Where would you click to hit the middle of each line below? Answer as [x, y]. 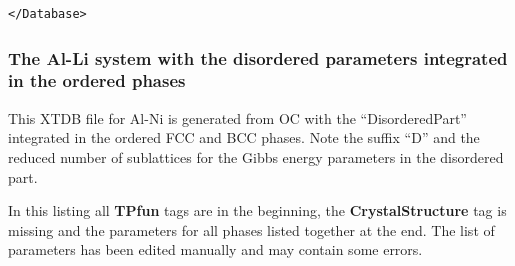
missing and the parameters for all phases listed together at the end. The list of [251, 229]
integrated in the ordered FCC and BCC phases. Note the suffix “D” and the [244, 137]
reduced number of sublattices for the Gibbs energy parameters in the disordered [256, 156]
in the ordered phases [97, 80]
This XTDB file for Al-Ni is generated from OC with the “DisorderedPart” [237, 117]
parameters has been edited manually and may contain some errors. [215, 249]
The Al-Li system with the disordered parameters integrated [258, 57]
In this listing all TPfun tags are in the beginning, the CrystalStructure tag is [257, 210]
